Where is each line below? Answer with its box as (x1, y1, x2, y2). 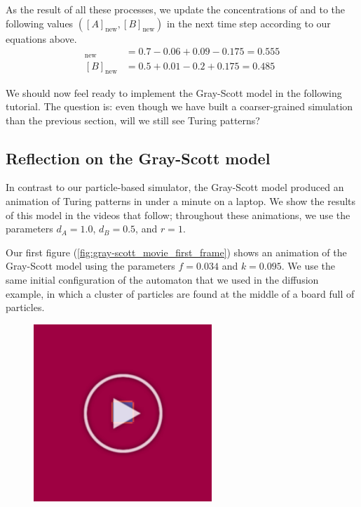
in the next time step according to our (166, 15, 331, 30)
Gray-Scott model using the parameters (6, 258, 175, 273)
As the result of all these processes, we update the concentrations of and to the (6, 2, 345, 16)
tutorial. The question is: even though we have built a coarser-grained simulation (6, 99, 353, 114)
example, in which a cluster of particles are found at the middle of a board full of (6, 286, 355, 301)
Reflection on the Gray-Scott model (6, 147, 271, 169)
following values (6, 15, 74, 30)
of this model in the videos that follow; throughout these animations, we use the (6, 207, 350, 222)
